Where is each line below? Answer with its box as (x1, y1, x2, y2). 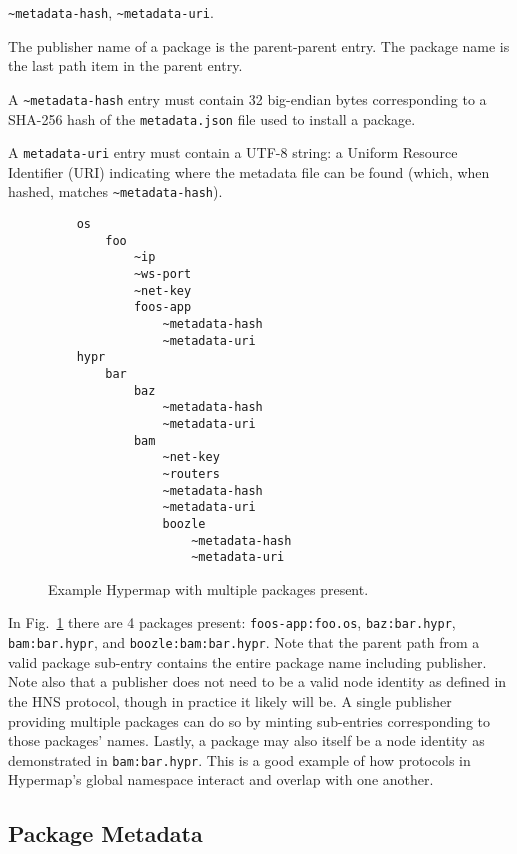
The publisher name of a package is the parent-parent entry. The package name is (8, 35, 510, 56)
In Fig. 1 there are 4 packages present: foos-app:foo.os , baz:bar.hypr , (8, 612, 456, 633)
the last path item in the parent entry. (8, 55, 243, 76)
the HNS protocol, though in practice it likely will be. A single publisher (8, 690, 452, 711)
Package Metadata (8, 818, 203, 849)
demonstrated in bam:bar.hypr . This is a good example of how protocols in (8, 749, 471, 770)
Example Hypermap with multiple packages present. (48, 578, 369, 599)
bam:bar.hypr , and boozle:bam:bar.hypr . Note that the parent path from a (8, 632, 480, 653)
